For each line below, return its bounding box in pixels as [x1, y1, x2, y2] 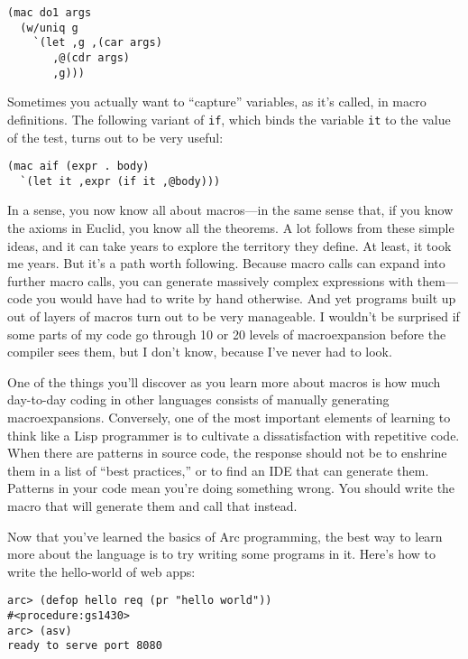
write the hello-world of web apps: [7, 562, 196, 580]
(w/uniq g [20, 21, 78, 34]
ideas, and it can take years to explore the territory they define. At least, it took [7, 236, 452, 255]
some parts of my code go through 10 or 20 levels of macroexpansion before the [7, 324, 446, 343]
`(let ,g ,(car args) [32, 36, 162, 50]
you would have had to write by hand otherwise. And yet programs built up [36, 289, 456, 308]
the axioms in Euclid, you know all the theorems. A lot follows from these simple [7, 218, 454, 237]
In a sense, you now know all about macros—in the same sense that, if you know [7, 200, 454, 219]
